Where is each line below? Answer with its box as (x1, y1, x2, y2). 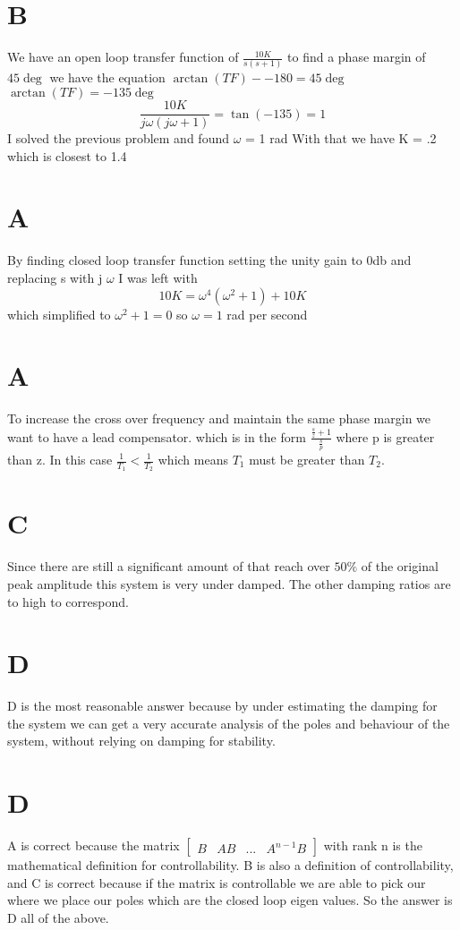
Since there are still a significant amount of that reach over (7, 557, 330, 576)
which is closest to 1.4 (7, 146, 127, 165)
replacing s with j (7, 269, 103, 286)
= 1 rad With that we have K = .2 (245, 129, 437, 148)
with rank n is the (323, 836, 422, 855)
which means (158, 450, 228, 468)
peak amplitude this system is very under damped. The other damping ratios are (7, 574, 451, 593)
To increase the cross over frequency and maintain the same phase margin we (7, 409, 431, 428)
